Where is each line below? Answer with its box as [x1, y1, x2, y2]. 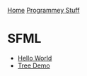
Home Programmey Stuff [7, 6, 80, 14]
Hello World [17, 53, 52, 62]
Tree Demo [17, 61, 51, 70]
